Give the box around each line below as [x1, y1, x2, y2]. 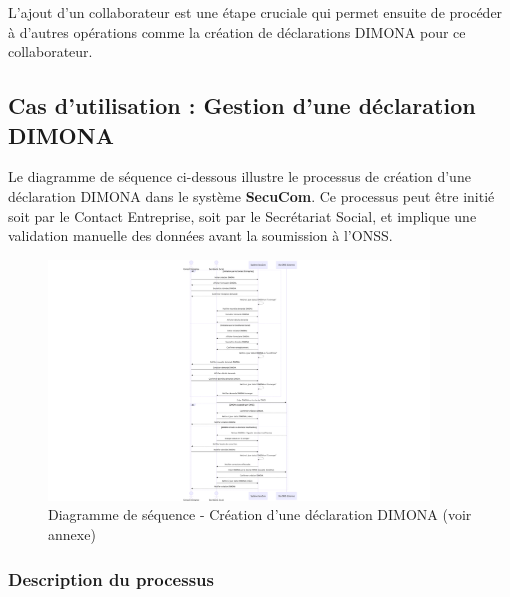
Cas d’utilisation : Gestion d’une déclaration [8, 90, 476, 121]
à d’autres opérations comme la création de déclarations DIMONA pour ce [8, 21, 466, 42]
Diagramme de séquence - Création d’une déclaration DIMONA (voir [48, 504, 472, 525]
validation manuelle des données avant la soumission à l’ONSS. [8, 225, 393, 246]
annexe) [48, 524, 96, 545]
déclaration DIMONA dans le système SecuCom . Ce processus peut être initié [8, 185, 495, 206]
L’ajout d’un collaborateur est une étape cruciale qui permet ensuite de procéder [8, 2, 503, 22]
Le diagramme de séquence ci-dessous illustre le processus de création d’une [8, 166, 471, 187]
